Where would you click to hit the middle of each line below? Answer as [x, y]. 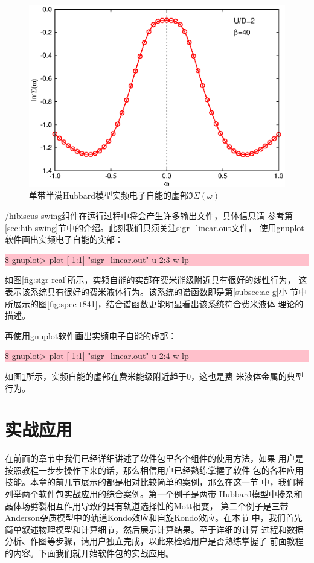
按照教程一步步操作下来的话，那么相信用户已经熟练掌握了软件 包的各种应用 [154, 470]
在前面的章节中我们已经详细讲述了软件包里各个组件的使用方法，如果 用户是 [154, 458]
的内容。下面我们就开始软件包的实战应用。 [89, 552]
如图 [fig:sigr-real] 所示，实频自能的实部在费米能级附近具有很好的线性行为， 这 [156, 280]
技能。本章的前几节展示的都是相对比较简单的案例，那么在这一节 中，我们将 [154, 482]
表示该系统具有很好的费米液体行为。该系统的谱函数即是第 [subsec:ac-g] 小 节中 [156, 291]
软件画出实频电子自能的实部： [64, 239]
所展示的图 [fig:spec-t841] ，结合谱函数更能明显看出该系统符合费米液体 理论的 [154, 303]
